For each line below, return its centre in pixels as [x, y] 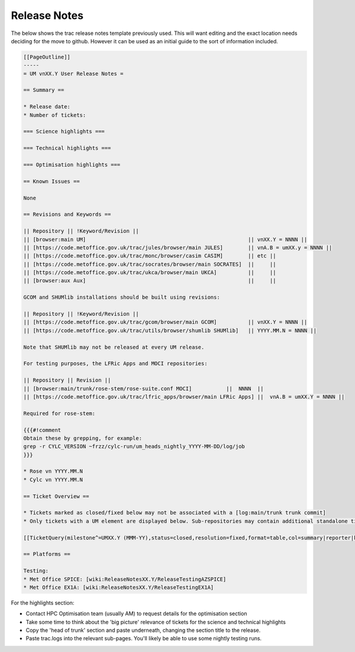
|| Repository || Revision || [67, 380]
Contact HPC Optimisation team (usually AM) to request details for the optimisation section [137, 614]
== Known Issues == [51, 181]
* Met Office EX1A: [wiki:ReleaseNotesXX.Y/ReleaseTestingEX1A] [119, 587]
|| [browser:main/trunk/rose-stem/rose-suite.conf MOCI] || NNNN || [143, 388]
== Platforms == [47, 554]
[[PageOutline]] [47, 57]
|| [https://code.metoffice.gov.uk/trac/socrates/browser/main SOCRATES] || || [150, 264]
